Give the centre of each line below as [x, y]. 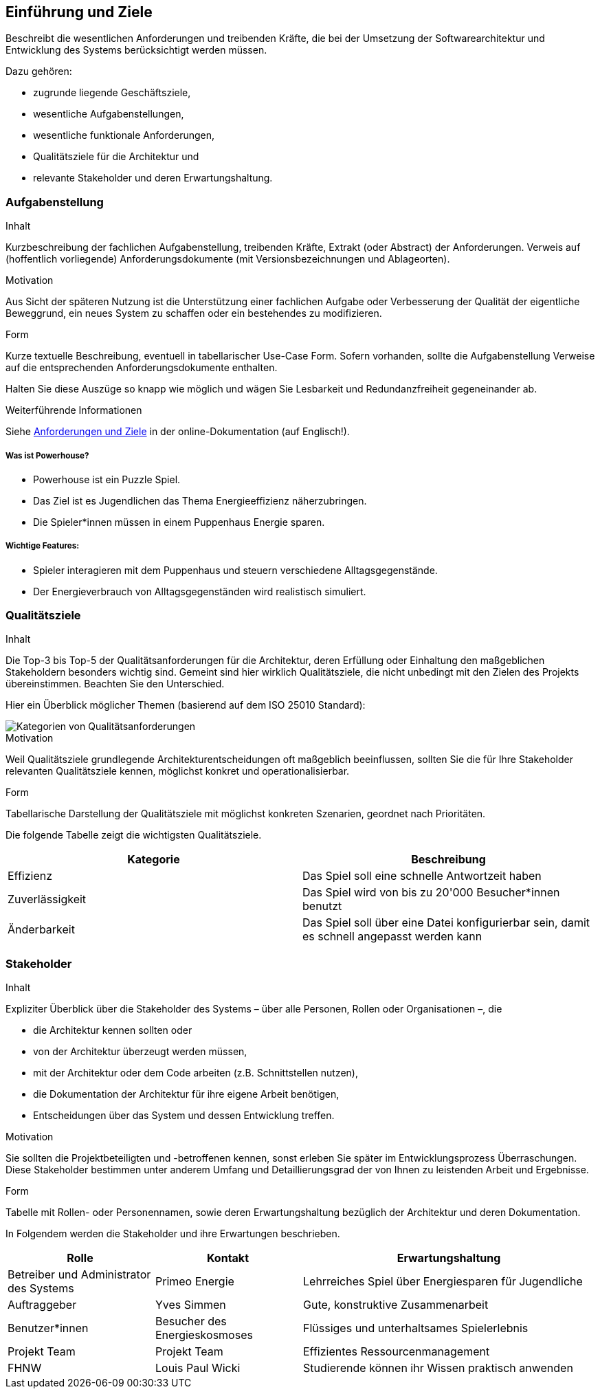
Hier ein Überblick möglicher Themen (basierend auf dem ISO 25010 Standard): [186, 705]
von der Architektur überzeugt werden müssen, [140, 1052]
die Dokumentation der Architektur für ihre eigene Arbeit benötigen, [186, 1094]
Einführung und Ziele [79, 12]
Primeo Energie [195, 1282]
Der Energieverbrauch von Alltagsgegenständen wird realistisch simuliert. [200, 591]
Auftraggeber [42, 1305]
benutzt [322, 906]
